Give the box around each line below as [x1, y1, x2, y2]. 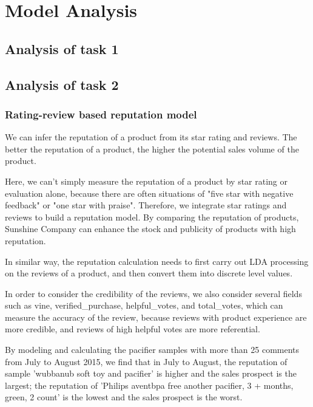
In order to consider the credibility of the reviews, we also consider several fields [5, 287, 302, 299]
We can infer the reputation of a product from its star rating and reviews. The [5, 131, 297, 143]
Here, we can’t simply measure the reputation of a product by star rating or [5, 174, 288, 187]
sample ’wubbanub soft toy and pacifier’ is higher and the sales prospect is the [5, 367, 297, 380]
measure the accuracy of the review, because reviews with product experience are [5, 310, 307, 323]
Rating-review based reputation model [5, 106, 197, 121]
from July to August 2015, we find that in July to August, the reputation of [5, 355, 288, 368]
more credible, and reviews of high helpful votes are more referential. [5, 323, 260, 335]
